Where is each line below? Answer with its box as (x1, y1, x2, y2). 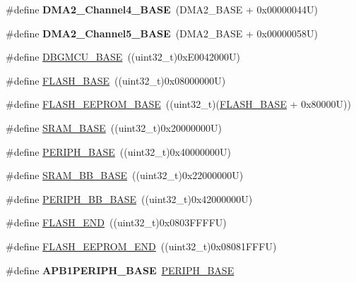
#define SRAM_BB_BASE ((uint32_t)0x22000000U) (6, 168, 244, 183)
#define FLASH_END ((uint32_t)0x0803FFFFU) (6, 215, 227, 230)
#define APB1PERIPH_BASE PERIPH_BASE (6, 262, 235, 277)
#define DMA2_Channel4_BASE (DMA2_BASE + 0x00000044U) (6, 2, 318, 16)
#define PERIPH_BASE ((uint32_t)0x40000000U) (6, 144, 231, 159)
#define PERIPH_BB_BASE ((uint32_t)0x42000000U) (6, 191, 253, 206)
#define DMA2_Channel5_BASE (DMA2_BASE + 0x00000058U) (6, 25, 318, 40)
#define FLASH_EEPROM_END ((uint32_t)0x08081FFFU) (6, 238, 277, 253)
